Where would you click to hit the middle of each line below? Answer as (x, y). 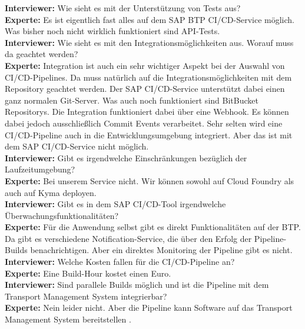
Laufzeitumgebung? (40, 169)
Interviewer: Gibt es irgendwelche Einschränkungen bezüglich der (126, 157)
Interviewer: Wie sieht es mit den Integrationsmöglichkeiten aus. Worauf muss (149, 42)
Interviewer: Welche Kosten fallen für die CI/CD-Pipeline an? (120, 262)
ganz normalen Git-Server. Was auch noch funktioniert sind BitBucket (132, 100)
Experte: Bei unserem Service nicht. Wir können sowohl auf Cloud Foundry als (150, 180)
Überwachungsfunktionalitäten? (62, 215)
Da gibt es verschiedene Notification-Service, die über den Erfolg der (128, 238)
